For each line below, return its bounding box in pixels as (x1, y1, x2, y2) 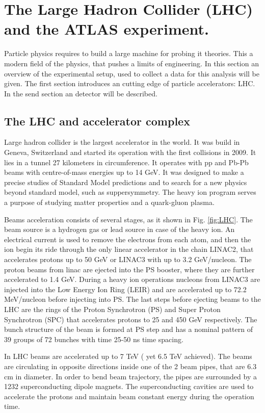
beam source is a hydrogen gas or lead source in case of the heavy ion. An (4, 224, 235, 235)
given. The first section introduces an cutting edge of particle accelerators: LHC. (4, 78, 255, 89)
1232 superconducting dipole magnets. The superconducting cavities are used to (4, 381, 254, 392)
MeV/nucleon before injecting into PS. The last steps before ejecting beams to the (4, 294, 261, 304)
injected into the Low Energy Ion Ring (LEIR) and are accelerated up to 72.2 (4, 283, 247, 294)
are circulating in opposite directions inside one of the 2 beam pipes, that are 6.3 (4, 360, 257, 371)
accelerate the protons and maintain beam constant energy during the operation (4, 391, 254, 401)
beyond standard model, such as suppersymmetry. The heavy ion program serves (4, 187, 256, 197)
